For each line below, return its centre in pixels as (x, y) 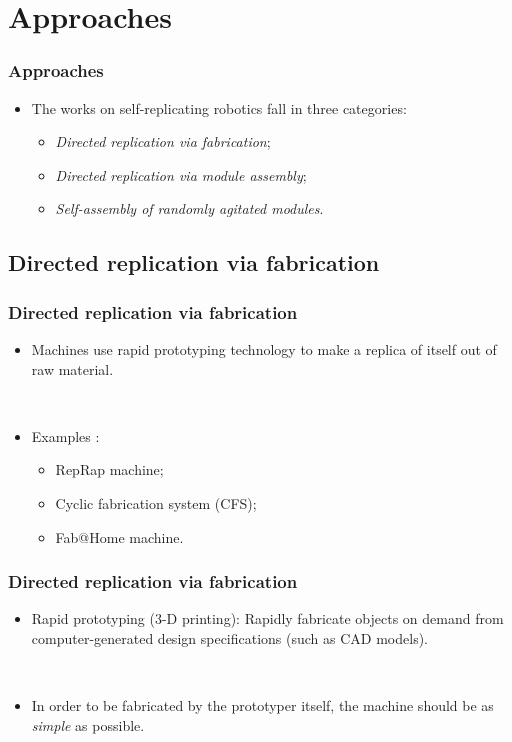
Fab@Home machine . (119, 536)
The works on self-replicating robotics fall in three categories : (219, 107)
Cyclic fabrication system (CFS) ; (156, 502)
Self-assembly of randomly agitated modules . (189, 208)
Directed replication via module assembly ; (181, 174)
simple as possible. (88, 724)
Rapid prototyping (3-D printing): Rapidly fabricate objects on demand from (267, 618)
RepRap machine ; (109, 469)
